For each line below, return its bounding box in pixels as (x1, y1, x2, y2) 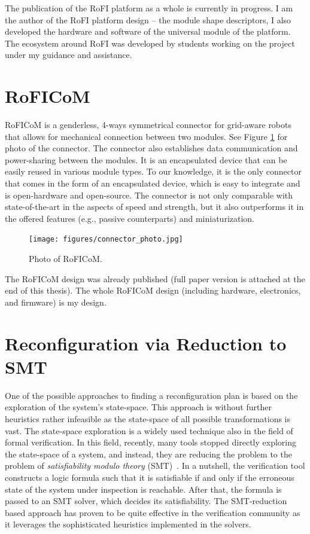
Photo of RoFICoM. (29, 252, 102, 265)
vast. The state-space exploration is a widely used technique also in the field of (5, 424, 293, 437)
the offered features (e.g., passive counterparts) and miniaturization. (5, 212, 255, 224)
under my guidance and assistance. (5, 48, 132, 61)
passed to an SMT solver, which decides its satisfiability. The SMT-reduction (5, 495, 287, 507)
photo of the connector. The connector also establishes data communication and (5, 142, 298, 154)
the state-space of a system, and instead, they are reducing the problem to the (5, 447, 292, 460)
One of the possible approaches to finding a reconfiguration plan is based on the (5, 389, 298, 401)
